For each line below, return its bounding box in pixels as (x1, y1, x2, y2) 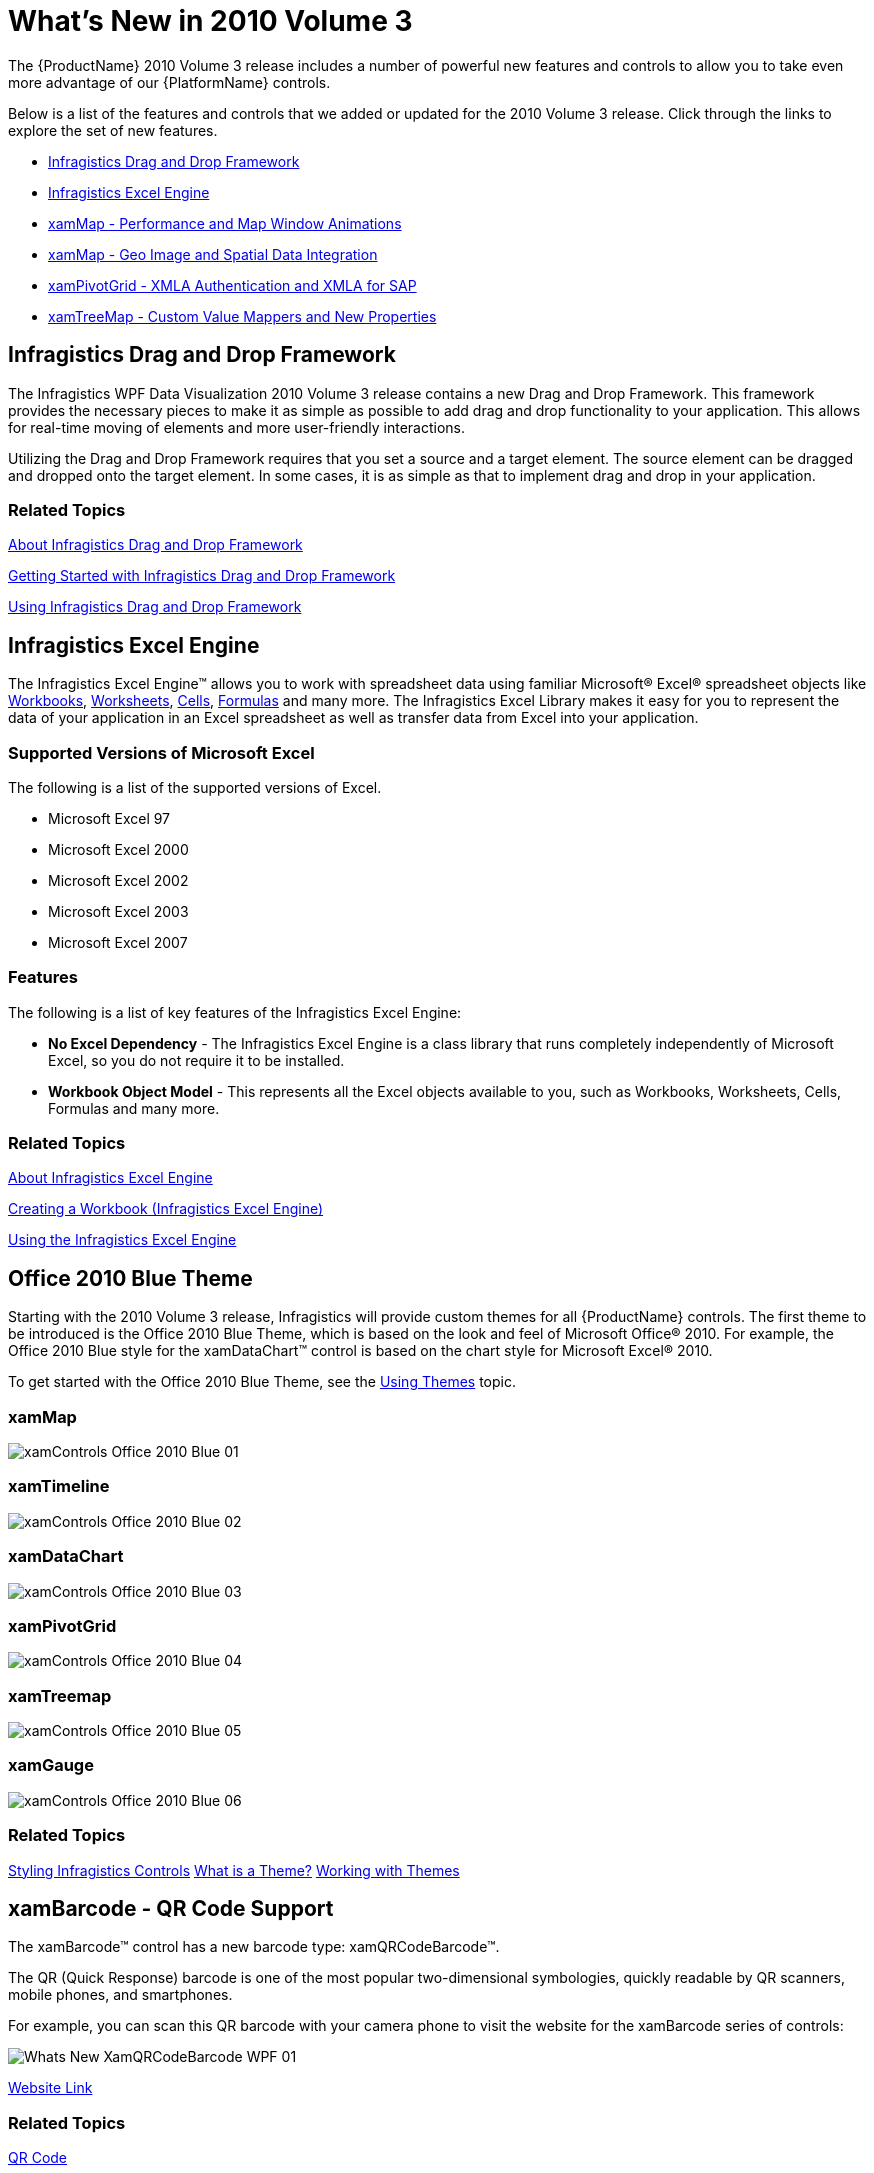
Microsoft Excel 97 (48, 809, 171, 827)
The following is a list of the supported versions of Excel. (8, 778, 382, 796)
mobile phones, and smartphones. (8, 1986, 233, 2004)
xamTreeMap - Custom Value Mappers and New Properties (48, 307, 437, 325)
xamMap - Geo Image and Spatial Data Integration (48, 245, 378, 263)
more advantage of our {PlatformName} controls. (8, 73, 331, 91)
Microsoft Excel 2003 (48, 902, 189, 920)
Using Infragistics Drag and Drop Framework (8, 598, 302, 616)
